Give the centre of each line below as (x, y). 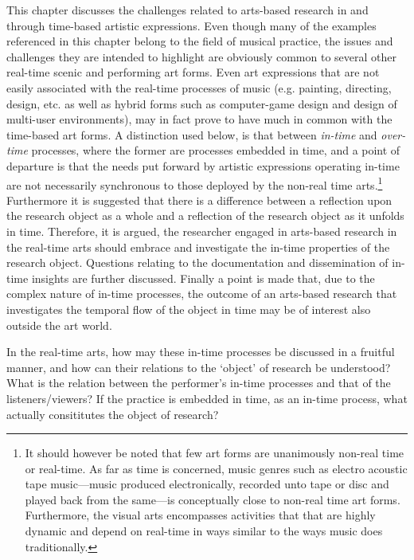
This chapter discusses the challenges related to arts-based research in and (187, 10)
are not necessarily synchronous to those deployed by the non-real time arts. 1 (195, 183)
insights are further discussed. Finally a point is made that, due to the (203, 278)
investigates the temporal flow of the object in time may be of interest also (189, 309)
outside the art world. (59, 325)
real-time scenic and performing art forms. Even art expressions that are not (193, 72)
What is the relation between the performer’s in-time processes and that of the (199, 383)
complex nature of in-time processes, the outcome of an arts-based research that (202, 294)
